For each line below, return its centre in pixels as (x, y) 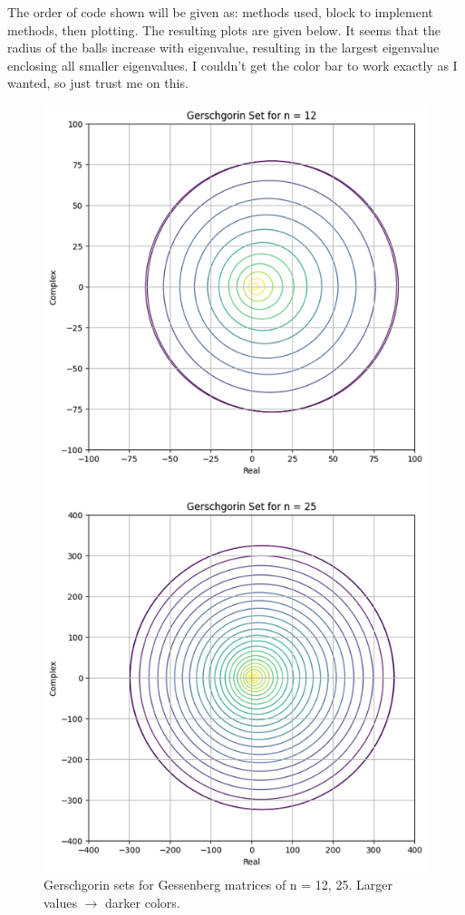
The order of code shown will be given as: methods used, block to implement (220, 12)
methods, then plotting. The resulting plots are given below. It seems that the (224, 29)
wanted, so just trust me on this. (98, 83)
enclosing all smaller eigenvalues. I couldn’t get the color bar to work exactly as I (232, 65)
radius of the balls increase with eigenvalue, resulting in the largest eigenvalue (223, 48)
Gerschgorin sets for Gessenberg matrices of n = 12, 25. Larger (218, 884)
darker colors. (143, 902)
